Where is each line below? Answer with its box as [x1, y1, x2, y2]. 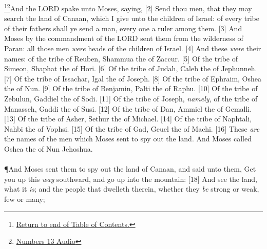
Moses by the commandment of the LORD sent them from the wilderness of [4, 33, 243, 44]
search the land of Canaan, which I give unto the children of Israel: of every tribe [4, 13, 259, 24]
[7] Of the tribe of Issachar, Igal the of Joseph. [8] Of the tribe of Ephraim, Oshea [4, 73, 262, 84]
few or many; [4, 193, 45, 204]
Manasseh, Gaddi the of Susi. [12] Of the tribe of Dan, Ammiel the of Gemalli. [4, 103, 252, 114]
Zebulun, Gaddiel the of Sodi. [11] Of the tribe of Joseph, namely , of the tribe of [4, 93, 258, 103]
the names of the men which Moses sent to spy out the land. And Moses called [4, 133, 252, 144]
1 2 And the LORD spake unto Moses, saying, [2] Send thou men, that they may [4, 2, 252, 13]
